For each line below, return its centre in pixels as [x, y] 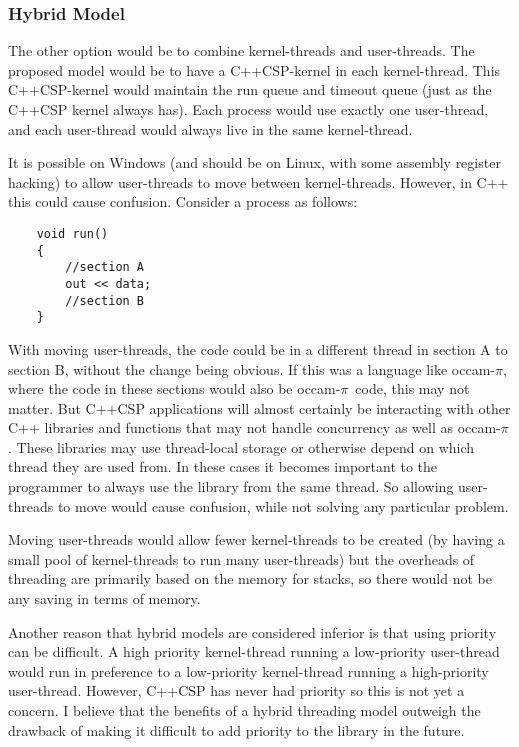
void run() [72, 233]
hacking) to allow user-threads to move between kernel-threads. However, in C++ [258, 181]
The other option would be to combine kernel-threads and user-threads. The [241, 50]
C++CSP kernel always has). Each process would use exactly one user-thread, [248, 109]
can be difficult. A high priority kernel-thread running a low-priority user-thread [254, 651]
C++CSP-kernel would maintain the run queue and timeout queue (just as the [250, 89]
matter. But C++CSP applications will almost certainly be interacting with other [259, 407]
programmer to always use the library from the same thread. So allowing [231, 486]
